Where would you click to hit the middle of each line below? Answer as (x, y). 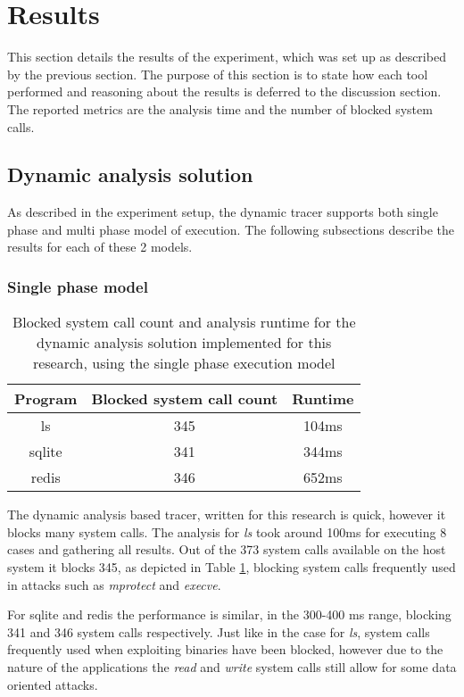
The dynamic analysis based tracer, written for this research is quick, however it (227, 514)
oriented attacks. (53, 684)
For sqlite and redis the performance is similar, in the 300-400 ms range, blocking (229, 614)
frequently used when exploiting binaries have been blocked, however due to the (225, 649)
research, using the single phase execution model (184, 363)
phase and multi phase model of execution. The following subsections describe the (231, 229)
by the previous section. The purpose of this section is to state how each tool (218, 74)
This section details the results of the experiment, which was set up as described (227, 57)
